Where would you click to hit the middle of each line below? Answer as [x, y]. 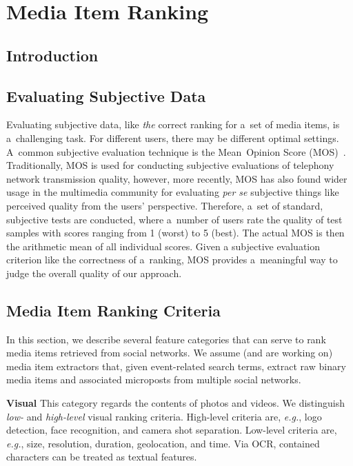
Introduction [52, 55]
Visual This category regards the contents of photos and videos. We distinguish [175, 403]
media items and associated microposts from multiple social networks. [154, 379]
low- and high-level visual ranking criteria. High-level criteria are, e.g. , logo [164, 416]
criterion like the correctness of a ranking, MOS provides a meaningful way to [172, 260]
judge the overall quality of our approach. [94, 273]
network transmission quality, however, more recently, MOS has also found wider [177, 178]
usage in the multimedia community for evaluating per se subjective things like [173, 192]
